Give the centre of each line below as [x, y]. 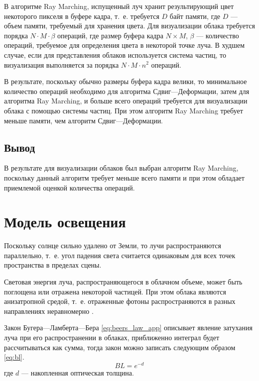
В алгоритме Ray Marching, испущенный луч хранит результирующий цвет [119, 6]
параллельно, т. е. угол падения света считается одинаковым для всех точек [120, 255]
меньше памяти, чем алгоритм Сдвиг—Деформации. [84, 120]
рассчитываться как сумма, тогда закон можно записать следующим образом [120, 347]
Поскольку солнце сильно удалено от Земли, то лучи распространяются [113, 245]
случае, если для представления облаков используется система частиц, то [115, 54]
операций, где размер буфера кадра [110, 35]
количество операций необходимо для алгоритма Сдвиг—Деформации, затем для [127, 91]
